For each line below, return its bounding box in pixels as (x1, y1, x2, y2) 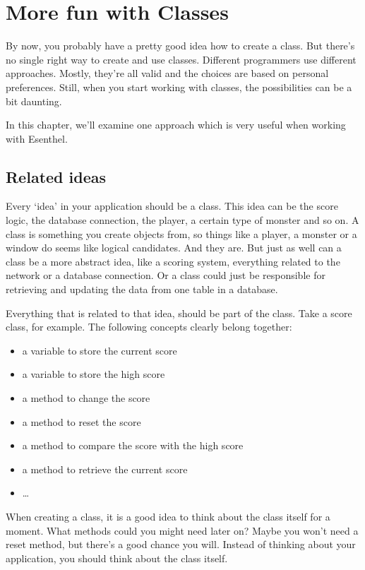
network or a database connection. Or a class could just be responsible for (6, 268, 325, 283)
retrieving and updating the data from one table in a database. (6, 282, 278, 297)
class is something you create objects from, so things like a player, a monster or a (6, 226, 357, 241)
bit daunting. (6, 93, 62, 108)
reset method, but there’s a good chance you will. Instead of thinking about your (6, 537, 356, 552)
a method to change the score (22, 391, 150, 405)
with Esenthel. (6, 131, 68, 146)
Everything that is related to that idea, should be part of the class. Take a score (6, 305, 352, 320)
